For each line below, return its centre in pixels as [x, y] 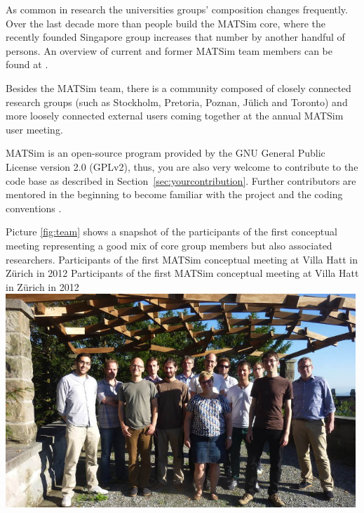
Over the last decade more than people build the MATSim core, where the [166, 23]
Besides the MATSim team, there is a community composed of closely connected [178, 87]
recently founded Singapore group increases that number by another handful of [175, 37]
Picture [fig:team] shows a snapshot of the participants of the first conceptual [171, 232]
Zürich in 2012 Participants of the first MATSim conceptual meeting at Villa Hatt [182, 273]
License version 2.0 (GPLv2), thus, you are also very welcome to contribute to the [182, 166]
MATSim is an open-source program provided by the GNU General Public [166, 153]
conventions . [34, 208]
